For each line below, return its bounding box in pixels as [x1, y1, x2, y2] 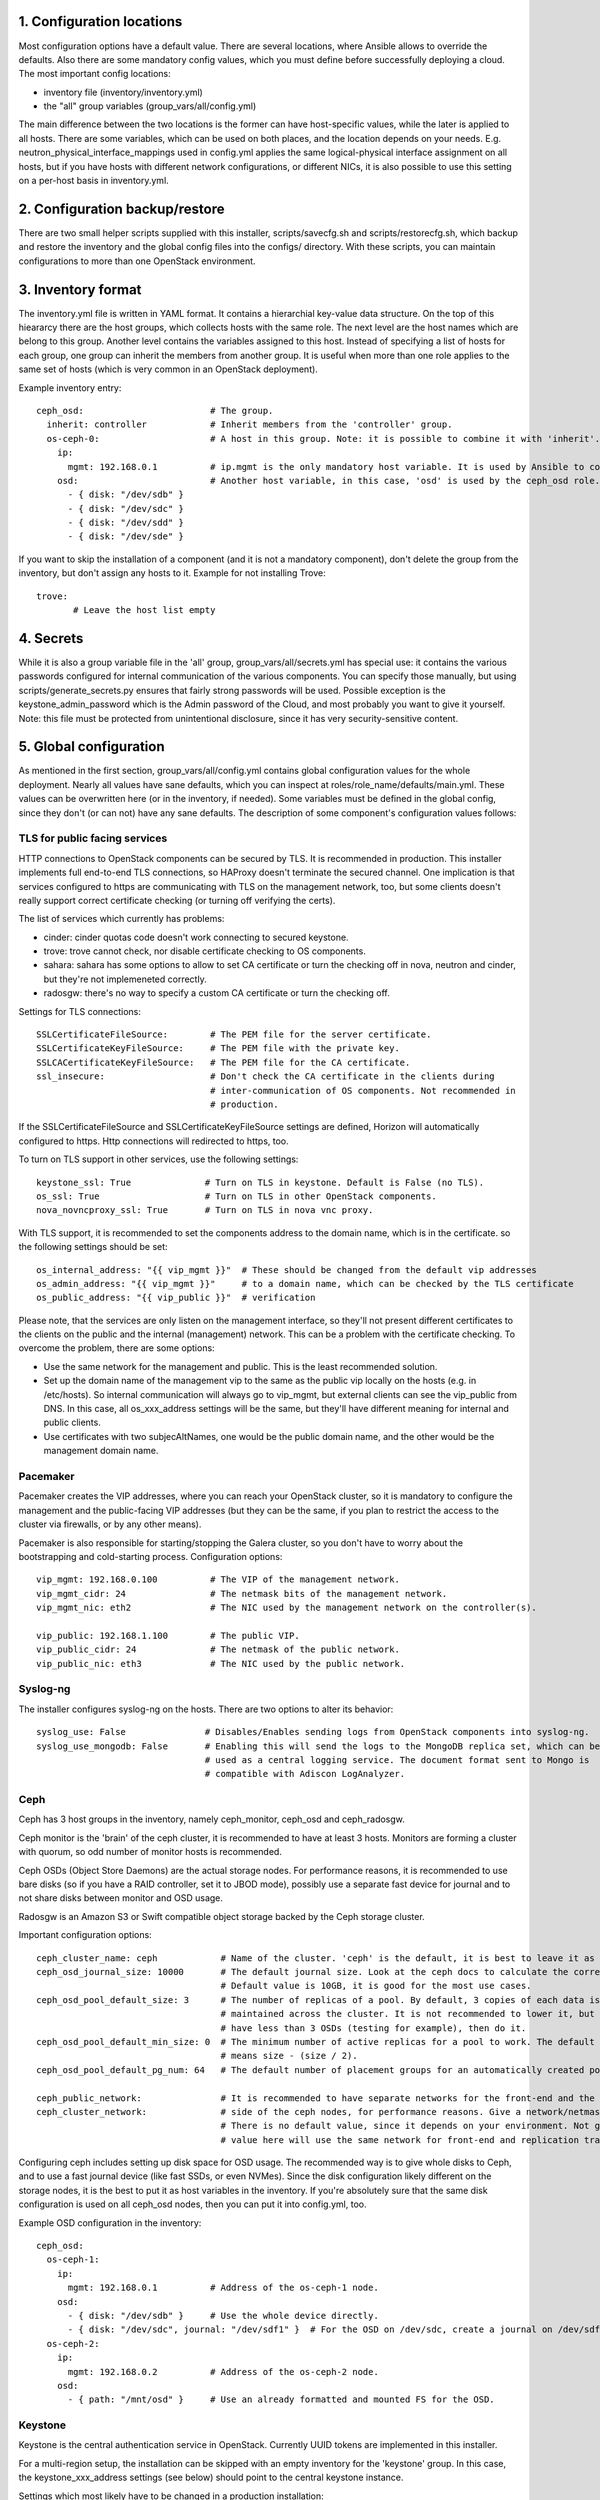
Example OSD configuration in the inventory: [18, 2216, 202, 2229]
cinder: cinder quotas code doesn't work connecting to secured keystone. [43, 931, 349, 943]
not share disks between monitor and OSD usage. [18, 1892, 224, 1904]
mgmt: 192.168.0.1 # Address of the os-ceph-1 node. [67, 2282, 379, 2294]
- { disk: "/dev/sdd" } [67, 517, 185, 529]
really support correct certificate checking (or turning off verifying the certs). [18, 894, 336, 906]
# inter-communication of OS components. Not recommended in [210, 1085, 517, 1096]
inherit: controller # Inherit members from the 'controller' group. [46, 419, 453, 430]
